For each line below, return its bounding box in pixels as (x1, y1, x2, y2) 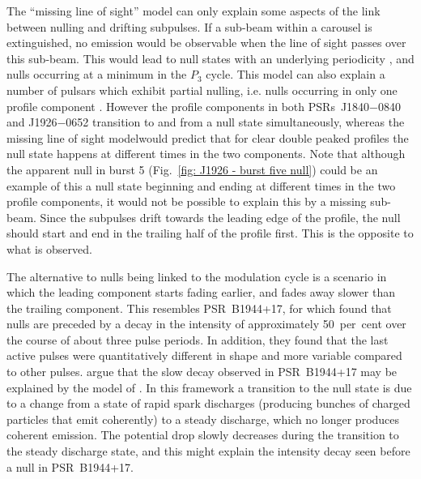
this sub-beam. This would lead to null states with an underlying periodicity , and (6, 49, 415, 66)
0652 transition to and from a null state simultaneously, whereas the (66, 113, 405, 130)
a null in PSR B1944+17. (6, 458, 134, 475)
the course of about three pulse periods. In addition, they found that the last (6, 331, 389, 348)
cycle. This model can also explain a (206, 66, 385, 83)
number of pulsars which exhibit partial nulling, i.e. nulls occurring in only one (6, 81, 398, 98)
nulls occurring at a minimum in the (6, 66, 187, 83)
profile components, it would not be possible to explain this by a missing (6, 193, 367, 210)
